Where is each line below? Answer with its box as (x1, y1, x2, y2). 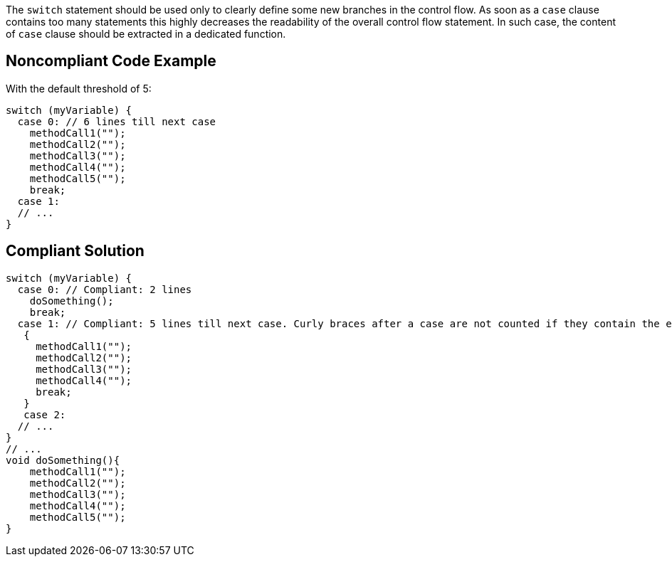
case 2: (23, 408, 66, 420)
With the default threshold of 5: (6, 82, 152, 95)
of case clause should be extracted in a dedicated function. (6, 28, 286, 40)
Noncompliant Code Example (6, 52, 216, 70)
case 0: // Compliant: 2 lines (17, 283, 192, 295)
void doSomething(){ (6, 454, 120, 466)
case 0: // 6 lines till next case (17, 115, 216, 127)
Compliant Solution (6, 242, 145, 260)
